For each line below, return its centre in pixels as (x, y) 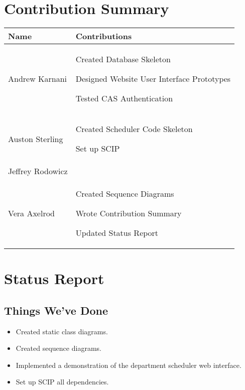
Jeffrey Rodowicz (38, 171)
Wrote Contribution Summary (129, 213)
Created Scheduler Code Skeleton (134, 129)
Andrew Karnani (38, 79)
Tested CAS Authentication (124, 98)
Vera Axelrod (31, 213)
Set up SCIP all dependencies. (62, 382)
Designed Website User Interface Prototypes (153, 79)
